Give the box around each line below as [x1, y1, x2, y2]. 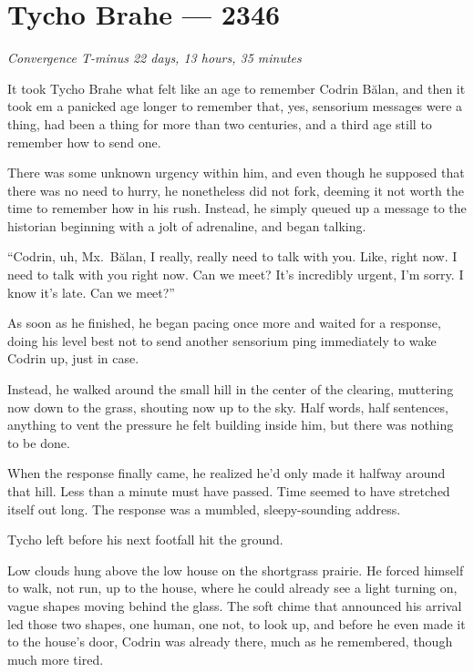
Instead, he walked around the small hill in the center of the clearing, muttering [7, 380, 454, 399]
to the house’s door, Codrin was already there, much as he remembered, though [7, 632, 453, 651]
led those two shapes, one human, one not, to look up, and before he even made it [7, 614, 466, 633]
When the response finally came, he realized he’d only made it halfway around [7, 463, 446, 483]
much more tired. [7, 649, 104, 668]
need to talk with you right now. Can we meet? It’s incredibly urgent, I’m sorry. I [7, 265, 464, 284]
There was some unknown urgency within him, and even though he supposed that [7, 163, 465, 182]
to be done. [7, 433, 70, 452]
